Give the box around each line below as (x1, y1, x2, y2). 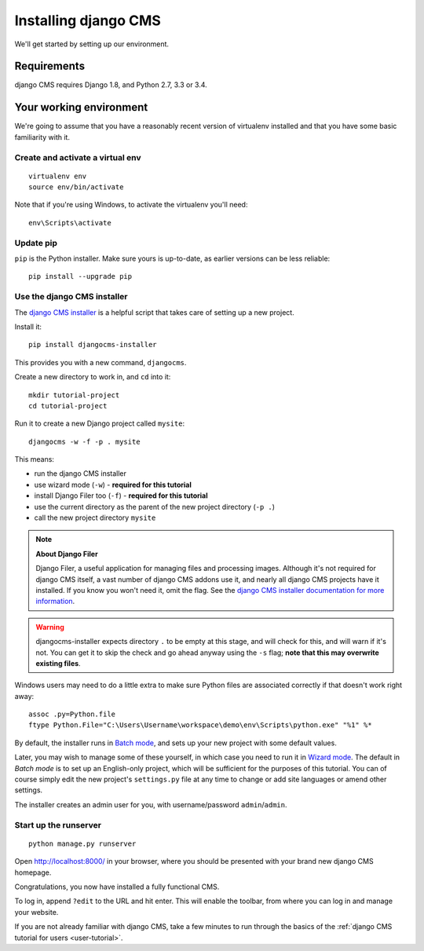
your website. (14, 907, 59, 916)
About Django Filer (35, 549, 98, 558)
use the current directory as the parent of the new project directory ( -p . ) (34, 502, 275, 511)
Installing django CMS (14, 12, 161, 29)
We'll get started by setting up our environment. (14, 39, 169, 49)
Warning (35, 622, 64, 631)
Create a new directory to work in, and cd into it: (14, 372, 171, 382)
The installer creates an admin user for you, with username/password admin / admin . (14, 799, 287, 809)
